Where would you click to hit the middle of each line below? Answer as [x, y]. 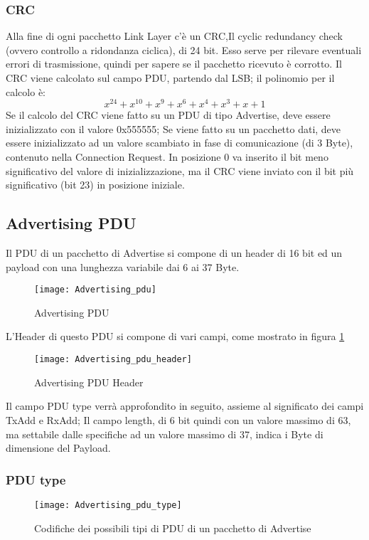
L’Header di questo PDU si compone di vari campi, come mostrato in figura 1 [175, 336]
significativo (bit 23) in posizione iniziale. [95, 185]
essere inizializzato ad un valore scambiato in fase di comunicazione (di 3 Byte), [180, 143]
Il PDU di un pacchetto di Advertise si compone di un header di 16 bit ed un [174, 253]
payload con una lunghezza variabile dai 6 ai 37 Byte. [123, 266]
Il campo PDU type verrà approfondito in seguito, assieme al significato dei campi [185, 406]
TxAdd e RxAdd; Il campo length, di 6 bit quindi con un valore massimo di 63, [178, 419]
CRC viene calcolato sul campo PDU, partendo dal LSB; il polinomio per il [170, 78]
